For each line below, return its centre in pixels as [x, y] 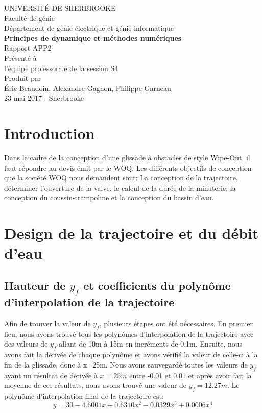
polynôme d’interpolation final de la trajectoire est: [84, 395]
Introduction [50, 133]
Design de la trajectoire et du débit [132, 233]
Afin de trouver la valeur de [47, 323]
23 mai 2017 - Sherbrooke [44, 98]
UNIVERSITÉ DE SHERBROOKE [60, 8]
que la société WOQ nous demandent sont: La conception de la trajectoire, [121, 178]
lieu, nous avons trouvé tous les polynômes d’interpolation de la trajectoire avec [129, 334]
